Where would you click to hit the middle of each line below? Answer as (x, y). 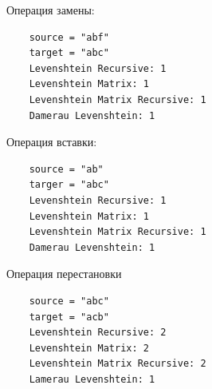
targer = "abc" (69, 185)
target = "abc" (69, 53)
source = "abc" (69, 301)
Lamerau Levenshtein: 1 (92, 379)
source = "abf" (69, 37)
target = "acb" (69, 317)
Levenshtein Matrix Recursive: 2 (118, 364)
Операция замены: (51, 10)
